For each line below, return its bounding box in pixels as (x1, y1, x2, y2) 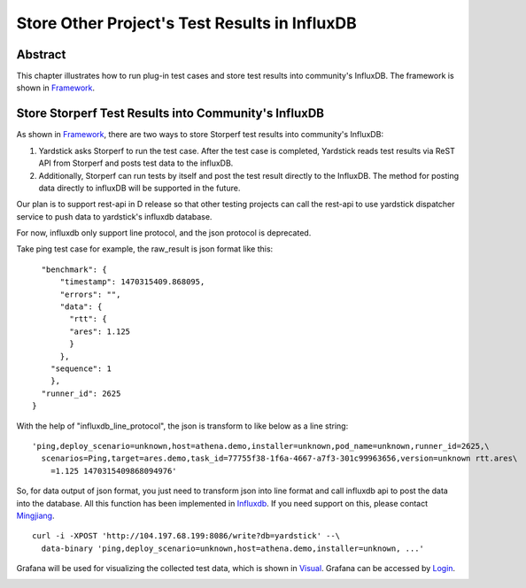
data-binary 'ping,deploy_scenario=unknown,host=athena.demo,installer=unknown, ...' (41, 543, 425, 553)
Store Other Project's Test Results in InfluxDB (16, 13, 358, 33)
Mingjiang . (16, 510, 55, 521)
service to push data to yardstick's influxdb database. (16, 211, 213, 221)
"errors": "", (59, 289, 121, 299)
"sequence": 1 (50, 364, 112, 374)
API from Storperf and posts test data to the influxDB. (38, 158, 234, 168)
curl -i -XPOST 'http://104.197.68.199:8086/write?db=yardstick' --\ (32, 531, 341, 541)
